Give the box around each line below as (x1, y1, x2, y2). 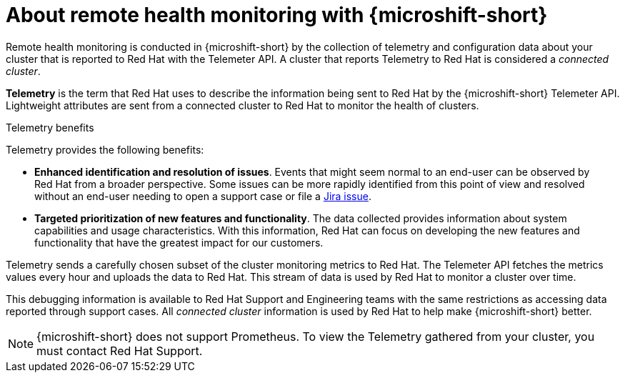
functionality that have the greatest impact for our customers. (34, 236, 324, 249)
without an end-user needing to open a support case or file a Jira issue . (34, 189, 371, 202)
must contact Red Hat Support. (36, 343, 203, 358)
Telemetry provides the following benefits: (6, 143, 204, 156)
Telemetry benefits (6, 121, 94, 134)
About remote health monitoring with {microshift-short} (6, 3, 548, 27)
